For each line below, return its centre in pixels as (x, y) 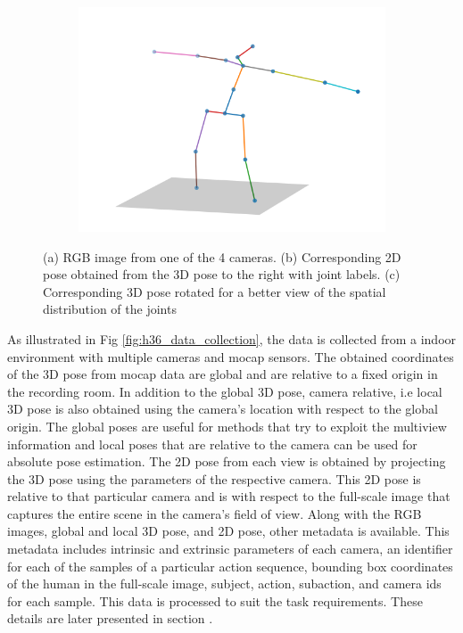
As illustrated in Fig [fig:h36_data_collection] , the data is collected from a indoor (232, 338)
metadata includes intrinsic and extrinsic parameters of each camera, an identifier (230, 549)
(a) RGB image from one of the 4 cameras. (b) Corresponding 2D (222, 256)
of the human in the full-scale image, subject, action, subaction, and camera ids (224, 584)
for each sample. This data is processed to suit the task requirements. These (215, 600)
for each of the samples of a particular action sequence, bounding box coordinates (230, 566)
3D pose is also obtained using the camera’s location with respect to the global (223, 409)
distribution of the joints (110, 309)
